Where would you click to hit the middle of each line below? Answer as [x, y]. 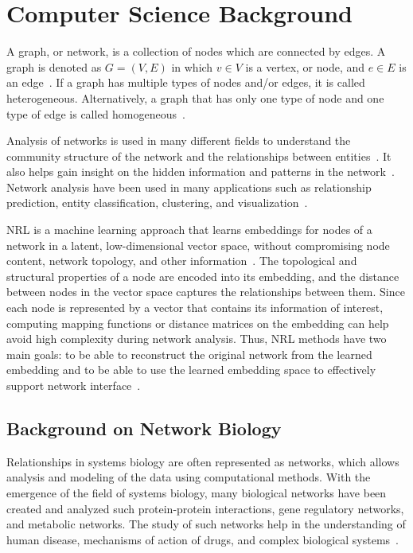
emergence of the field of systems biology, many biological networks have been [197, 492]
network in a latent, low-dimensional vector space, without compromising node [198, 245]
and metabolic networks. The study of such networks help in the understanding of [206, 524]
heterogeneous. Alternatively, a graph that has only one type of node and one [195, 97]
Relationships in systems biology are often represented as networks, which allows [203, 461]
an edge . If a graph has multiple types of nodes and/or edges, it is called [186, 82]
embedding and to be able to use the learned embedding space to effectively [191, 370]
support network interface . [74, 385]
